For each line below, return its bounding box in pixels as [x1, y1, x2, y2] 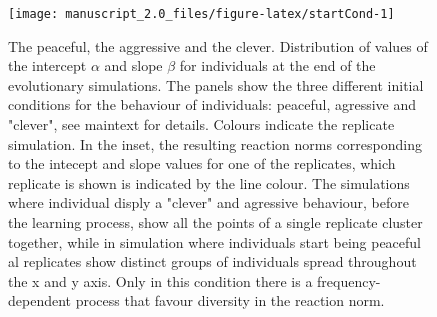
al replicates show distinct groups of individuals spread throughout [8, 251, 417, 272]
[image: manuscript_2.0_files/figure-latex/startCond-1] [8, 7, 395, 21]
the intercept [8, 55, 87, 76]
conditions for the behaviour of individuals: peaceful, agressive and [8, 94, 417, 115]
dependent [8, 290, 72, 311]
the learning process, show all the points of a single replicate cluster [8, 212, 423, 232]
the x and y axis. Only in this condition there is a [8, 270, 313, 291]
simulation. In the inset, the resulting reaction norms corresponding [8, 133, 422, 154]
